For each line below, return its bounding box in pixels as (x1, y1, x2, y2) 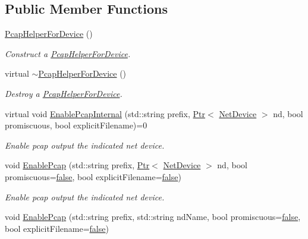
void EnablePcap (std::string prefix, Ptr (5, 159, 150, 171)
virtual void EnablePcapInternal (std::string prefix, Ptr (5, 107, 206, 119)
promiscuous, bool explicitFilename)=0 (5, 119, 147, 131)
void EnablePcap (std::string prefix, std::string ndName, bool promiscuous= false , (5, 210, 301, 223)
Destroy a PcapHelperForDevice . (5, 87, 122, 99)
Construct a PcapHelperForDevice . (5, 47, 131, 59)
